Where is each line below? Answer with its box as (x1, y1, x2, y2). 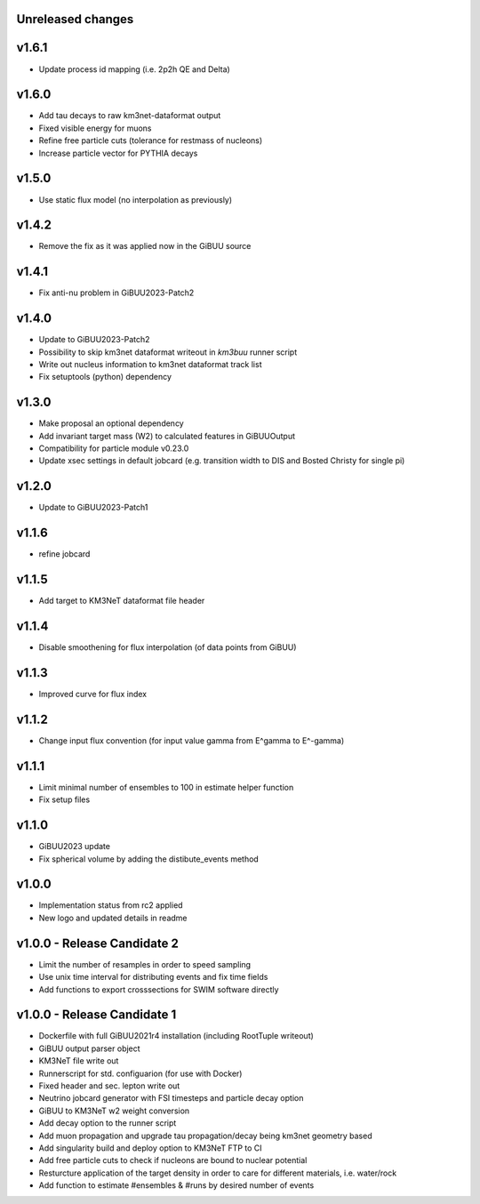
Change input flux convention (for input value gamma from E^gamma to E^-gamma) (38, 734, 345, 746)
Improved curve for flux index (38, 689, 148, 700)
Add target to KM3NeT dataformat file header (38, 596, 205, 606)
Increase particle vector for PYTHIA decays (38, 148, 198, 158)
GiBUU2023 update (38, 841, 111, 852)
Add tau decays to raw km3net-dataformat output (38, 110, 221, 121)
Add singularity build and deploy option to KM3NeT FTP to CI (38, 1143, 262, 1153)
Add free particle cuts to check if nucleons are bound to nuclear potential (38, 1155, 308, 1166)
